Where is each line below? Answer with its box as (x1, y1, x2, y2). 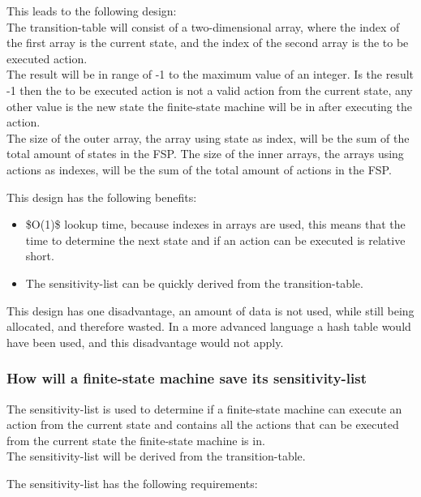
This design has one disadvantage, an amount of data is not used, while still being (6, 302, 415, 319)
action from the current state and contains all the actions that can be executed (6, 416, 399, 433)
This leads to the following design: (6, 2, 177, 19)
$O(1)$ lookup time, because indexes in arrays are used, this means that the (25, 216, 406, 233)
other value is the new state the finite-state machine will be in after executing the (6, 97, 412, 114)
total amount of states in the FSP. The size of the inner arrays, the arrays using (6, 145, 404, 162)
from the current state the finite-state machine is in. (6, 431, 265, 448)
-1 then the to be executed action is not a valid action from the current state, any (6, 81, 413, 98)
